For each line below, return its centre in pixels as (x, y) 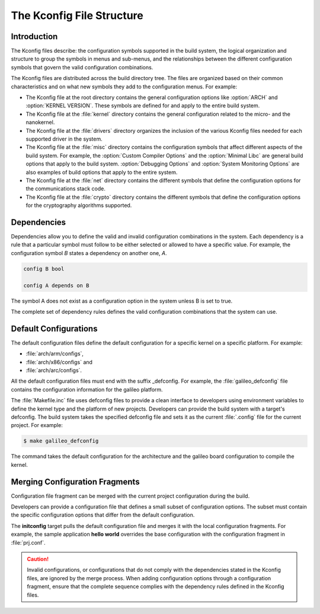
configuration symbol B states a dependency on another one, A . (89, 253)
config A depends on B (56, 285)
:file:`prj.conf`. (28, 542)
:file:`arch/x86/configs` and (59, 362)
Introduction (34, 36)
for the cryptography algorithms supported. (79, 205)
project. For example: (37, 425)
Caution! (38, 559)
